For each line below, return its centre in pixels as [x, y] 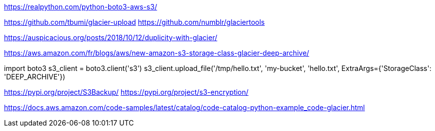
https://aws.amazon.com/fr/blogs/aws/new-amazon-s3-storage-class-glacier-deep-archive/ [157, 53]
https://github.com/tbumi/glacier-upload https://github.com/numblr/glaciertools [135, 22]
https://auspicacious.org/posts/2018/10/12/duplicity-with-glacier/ [111, 37]
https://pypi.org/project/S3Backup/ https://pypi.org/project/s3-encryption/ [126, 92]
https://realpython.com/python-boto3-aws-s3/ [81, 7]
